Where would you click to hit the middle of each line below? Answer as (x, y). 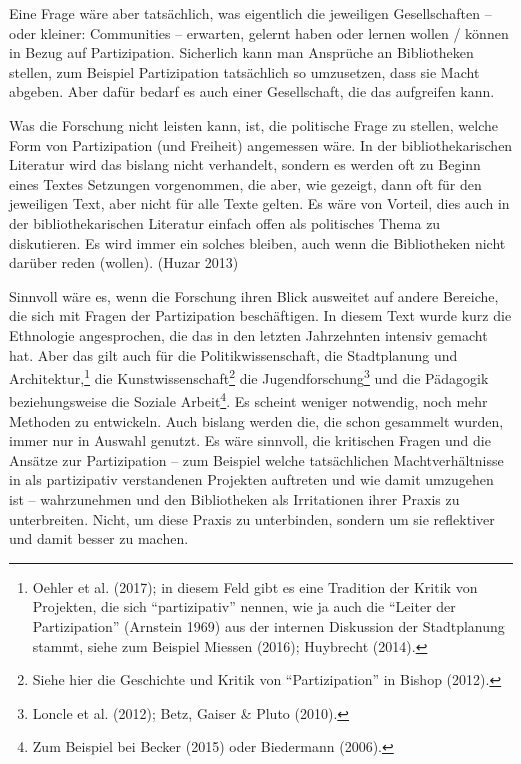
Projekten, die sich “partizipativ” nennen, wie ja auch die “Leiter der (244, 606)
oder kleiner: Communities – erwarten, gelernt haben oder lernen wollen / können (259, 32)
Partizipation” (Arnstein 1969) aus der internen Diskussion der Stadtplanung (268, 625)
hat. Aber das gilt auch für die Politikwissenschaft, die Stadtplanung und (233, 354)
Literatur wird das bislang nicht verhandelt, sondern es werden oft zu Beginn (245, 164)
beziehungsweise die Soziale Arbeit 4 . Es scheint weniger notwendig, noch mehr (248, 399)
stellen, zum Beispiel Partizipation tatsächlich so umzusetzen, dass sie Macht (244, 71)
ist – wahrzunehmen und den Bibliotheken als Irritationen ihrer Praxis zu (234, 498)
